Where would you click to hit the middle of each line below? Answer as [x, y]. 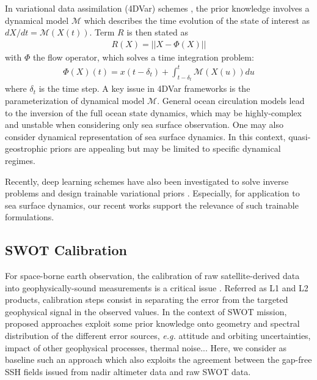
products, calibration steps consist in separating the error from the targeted [147, 300]
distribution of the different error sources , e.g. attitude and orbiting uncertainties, [158, 336]
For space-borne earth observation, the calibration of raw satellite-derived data [152, 276]
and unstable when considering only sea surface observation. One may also [144, 125]
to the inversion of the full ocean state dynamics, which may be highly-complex [153, 112]
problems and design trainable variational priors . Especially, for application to [152, 193]
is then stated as [157, 32]
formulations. [30, 217]
